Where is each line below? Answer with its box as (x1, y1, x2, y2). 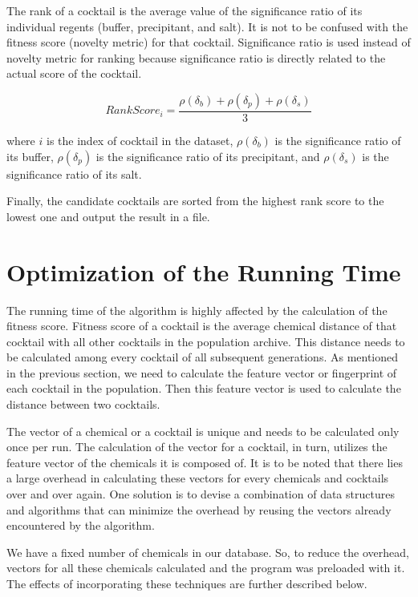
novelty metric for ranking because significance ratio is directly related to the (6, 49, 386, 66)
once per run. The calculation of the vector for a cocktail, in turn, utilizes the (6, 438, 388, 455)
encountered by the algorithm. (6, 517, 155, 534)
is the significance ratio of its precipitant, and (95, 147, 320, 164)
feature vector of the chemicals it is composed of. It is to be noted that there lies (6, 454, 403, 470)
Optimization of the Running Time (6, 255, 401, 288)
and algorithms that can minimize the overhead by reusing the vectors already (6, 501, 392, 518)
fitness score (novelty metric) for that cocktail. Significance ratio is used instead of (6, 34, 411, 50)
